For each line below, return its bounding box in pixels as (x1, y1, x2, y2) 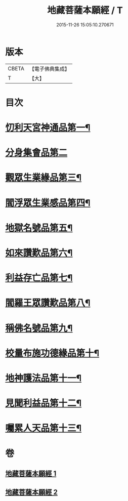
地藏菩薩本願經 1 (5, 469, 57, 478)
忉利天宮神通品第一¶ (5, 122, 91, 134)
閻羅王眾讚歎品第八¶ (5, 297, 91, 309)
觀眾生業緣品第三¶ (5, 172, 82, 184)
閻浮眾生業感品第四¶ (5, 197, 91, 208)
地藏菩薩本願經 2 (5, 488, 58, 496)
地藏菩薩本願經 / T (47, 5, 123, 16)
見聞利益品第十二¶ (5, 398, 82, 409)
